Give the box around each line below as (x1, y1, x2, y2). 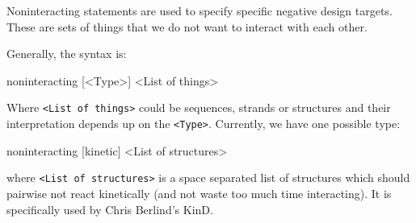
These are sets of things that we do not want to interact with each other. (6, 18, 368, 35)
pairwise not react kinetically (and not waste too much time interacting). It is (6, 184, 392, 201)
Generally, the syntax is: (6, 45, 127, 62)
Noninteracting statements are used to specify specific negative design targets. (6, 2, 393, 19)
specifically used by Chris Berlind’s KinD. (6, 200, 213, 217)
